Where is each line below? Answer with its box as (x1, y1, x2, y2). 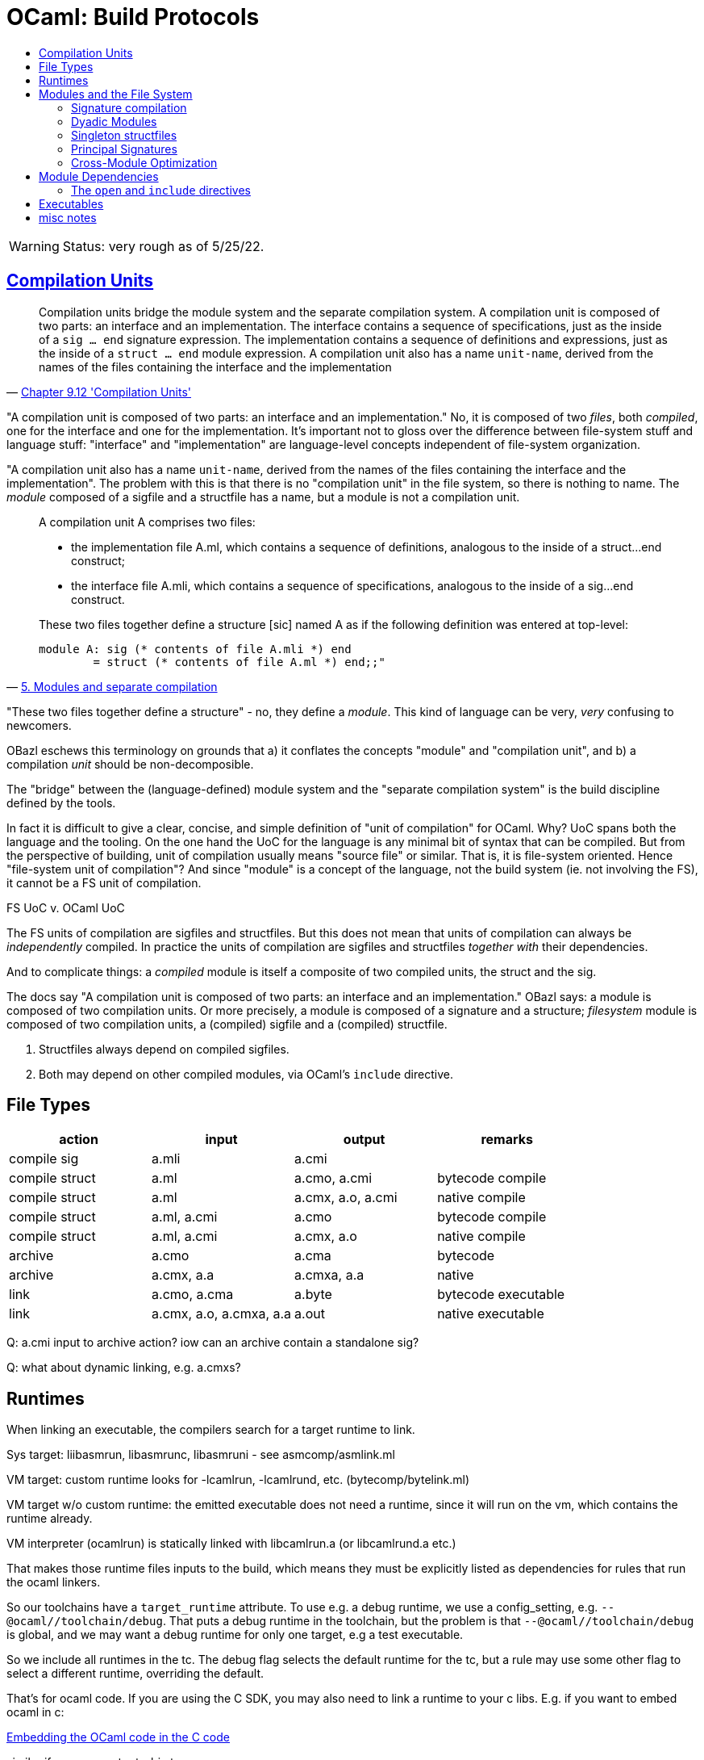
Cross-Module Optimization (71, 155, 218, 170)
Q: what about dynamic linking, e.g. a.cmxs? (6, 1360, 241, 1375)
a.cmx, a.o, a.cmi (294, 1189, 398, 1206)
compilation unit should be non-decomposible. (6, 756, 254, 771)
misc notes (39, 210, 97, 224)
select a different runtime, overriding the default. (6, 1666, 265, 1681)
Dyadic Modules (71, 114, 157, 128)
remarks (481, 1131, 533, 1148)
